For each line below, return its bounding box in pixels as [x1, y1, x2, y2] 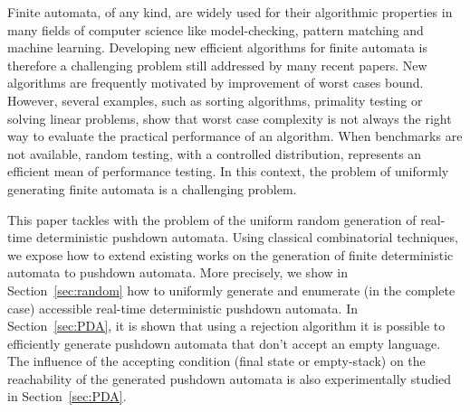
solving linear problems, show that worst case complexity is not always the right [7, 108, 452, 127]
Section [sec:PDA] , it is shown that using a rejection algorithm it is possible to [7, 316, 446, 335]
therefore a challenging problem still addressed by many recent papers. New [7, 55, 427, 74]
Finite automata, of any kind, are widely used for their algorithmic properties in [7, 3, 453, 21]
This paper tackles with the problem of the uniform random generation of [7, 210, 417, 229]
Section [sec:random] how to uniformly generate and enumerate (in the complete [7, 280, 456, 299]
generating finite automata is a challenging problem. [7, 179, 297, 198]
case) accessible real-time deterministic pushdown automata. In [7, 298, 358, 317]
